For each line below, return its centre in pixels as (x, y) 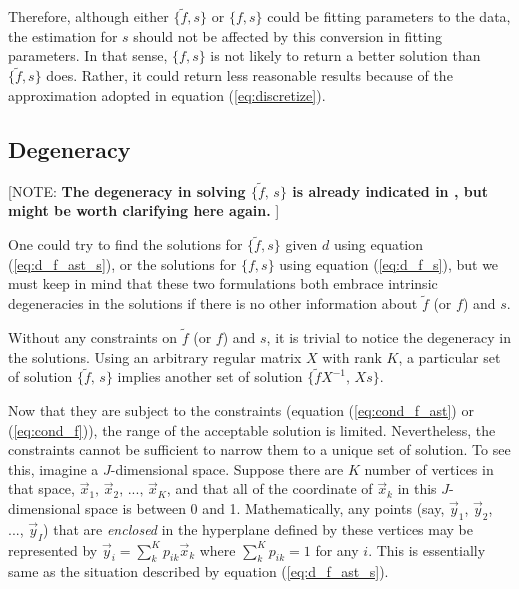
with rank (352, 356)
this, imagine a (53, 468)
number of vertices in (429, 468)
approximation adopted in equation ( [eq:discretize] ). (167, 94)
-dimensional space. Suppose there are (227, 468)
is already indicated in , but (390, 190)
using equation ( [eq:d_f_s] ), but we (389, 263)
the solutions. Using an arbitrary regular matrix (155, 356)
